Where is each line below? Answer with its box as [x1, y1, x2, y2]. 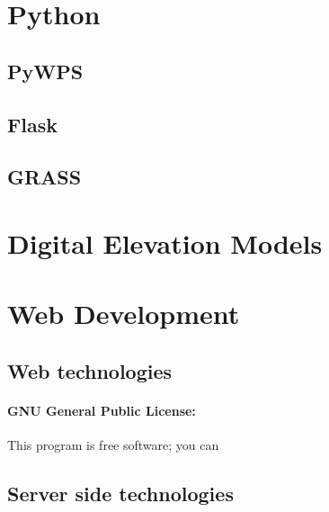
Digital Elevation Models [7, 224, 323, 261]
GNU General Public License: [7, 400, 196, 419]
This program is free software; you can [7, 436, 219, 454]
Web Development [7, 295, 240, 332]
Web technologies [7, 356, 173, 384]
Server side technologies [7, 480, 234, 508]
